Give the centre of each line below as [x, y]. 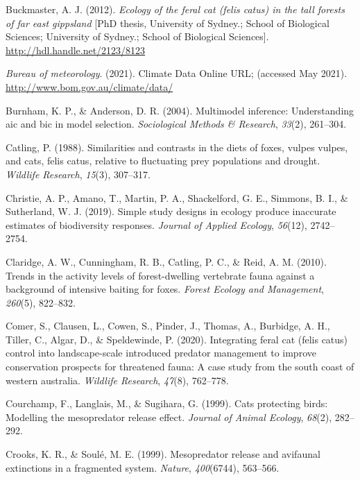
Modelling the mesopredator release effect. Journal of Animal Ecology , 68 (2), [169, 417]
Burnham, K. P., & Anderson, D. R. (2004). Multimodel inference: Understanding [180, 110]
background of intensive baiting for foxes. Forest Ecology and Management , [165, 289]
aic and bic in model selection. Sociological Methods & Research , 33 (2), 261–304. [176, 124]
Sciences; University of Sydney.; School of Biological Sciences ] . [137, 36]
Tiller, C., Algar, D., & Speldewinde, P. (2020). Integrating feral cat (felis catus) [177, 339]
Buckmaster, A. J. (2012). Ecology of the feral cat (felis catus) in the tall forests [175, 9]
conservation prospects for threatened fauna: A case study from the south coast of [180, 367]
